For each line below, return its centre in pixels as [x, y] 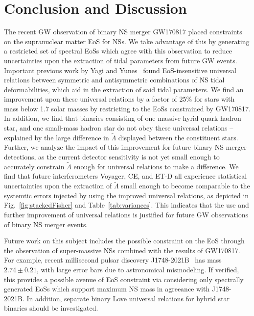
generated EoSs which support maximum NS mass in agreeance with [107, 289]
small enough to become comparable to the [185, 186]
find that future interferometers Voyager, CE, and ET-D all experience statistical [126, 176]
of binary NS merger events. [46, 224]
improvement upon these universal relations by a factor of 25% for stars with [119, 99]
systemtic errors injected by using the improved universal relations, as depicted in [127, 195]
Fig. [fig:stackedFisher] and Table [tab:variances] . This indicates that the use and [127, 205]
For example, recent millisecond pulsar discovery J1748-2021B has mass [113, 260]
